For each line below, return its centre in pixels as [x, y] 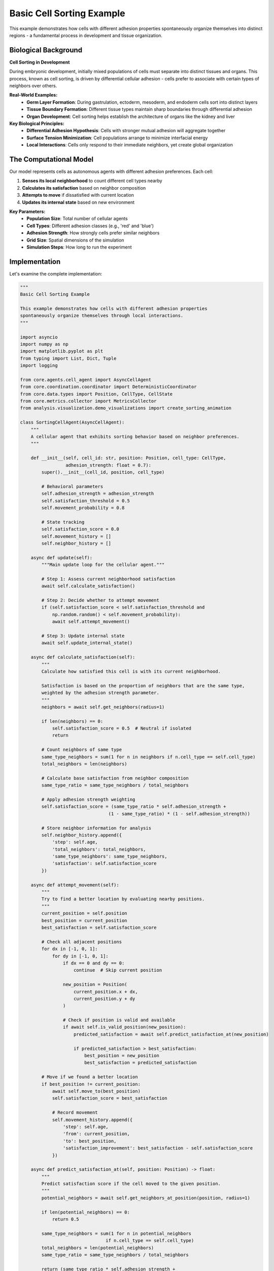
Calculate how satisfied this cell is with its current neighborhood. [131, 671]
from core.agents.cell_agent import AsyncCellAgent [86, 380]
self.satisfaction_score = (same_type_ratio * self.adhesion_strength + [134, 807]
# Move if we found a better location [90, 1077]
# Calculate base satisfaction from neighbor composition [115, 778]
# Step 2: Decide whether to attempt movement [100, 600]
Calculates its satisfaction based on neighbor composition [84, 188]
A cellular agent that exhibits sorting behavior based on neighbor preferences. [135, 437]
